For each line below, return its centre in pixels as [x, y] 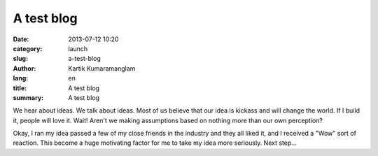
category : [28, 48]
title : [20, 88]
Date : [21, 39]
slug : [20, 59]
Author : [24, 68]
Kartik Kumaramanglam [102, 68]
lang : [21, 78]
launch [78, 48]
